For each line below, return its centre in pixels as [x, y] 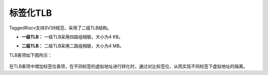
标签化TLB [31, 13]
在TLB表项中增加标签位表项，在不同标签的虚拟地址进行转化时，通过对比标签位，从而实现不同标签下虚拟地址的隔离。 [129, 67]
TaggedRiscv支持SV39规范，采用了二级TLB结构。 [60, 28]
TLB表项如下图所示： [31, 55]
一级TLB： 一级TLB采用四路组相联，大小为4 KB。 [72, 37]
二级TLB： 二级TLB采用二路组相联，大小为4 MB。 [73, 46]
